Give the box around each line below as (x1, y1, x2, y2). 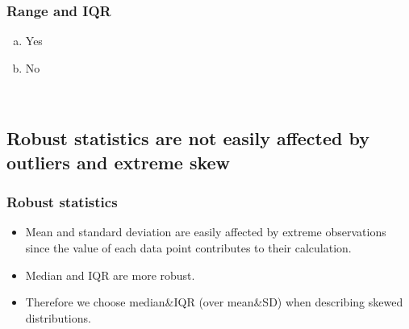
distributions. (25, 309, 91, 326)
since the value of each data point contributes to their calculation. (25, 239, 352, 256)
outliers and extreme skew (6, 149, 231, 174)
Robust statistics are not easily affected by (6, 126, 369, 151)
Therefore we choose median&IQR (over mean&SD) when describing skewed (25, 294, 403, 310)
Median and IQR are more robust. (25, 266, 195, 283)
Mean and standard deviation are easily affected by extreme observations (25, 223, 386, 240)
